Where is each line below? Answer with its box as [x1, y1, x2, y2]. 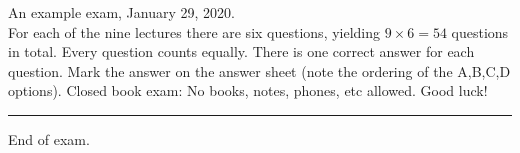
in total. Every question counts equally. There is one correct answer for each [8, 41, 475, 62]
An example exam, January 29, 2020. [8, 2, 235, 22]
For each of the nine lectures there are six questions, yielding [8, 21, 381, 42]
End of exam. [8, 128, 90, 149]
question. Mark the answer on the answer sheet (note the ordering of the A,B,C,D [8, 60, 511, 81]
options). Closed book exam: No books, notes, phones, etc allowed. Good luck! [8, 80, 488, 101]
